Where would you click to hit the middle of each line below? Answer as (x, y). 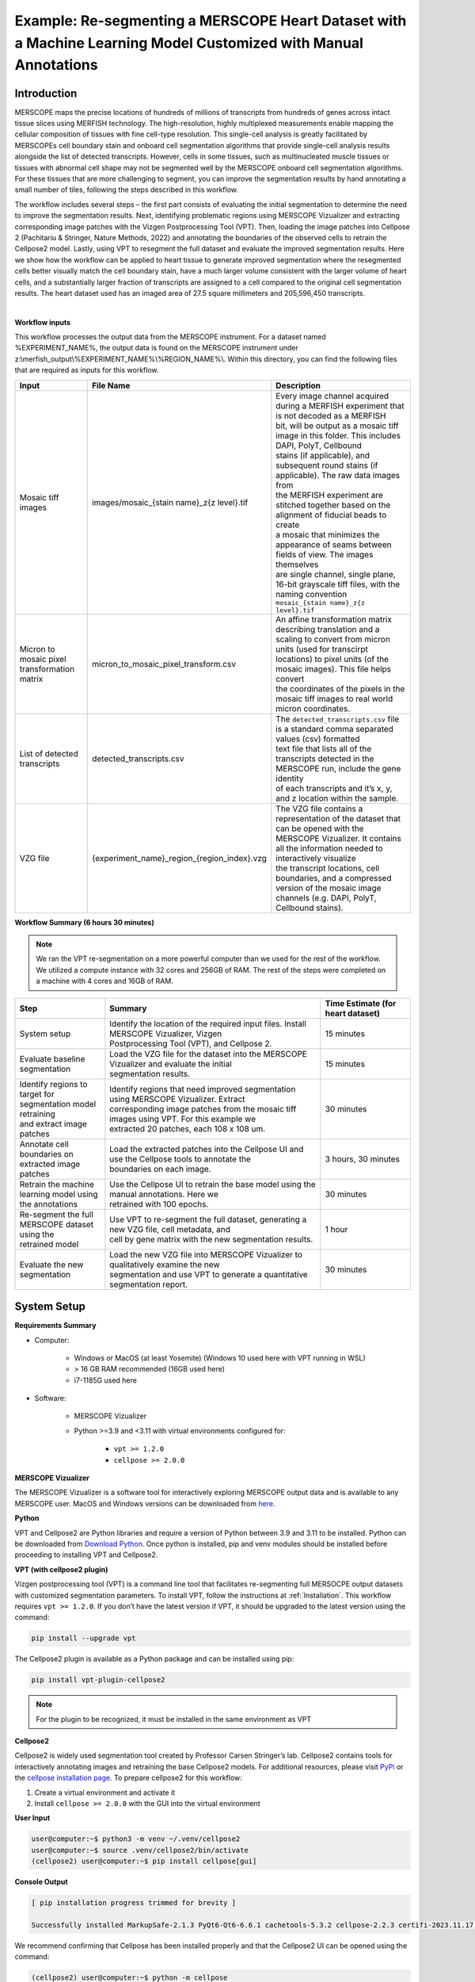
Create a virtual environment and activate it (105, 1793)
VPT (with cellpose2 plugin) (61, 1569)
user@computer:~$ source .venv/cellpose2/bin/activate (140, 1850)
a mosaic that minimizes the (328, 534)
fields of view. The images (325, 554)
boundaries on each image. (160, 1169)
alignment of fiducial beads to (331, 515)
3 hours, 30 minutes (362, 1159)
